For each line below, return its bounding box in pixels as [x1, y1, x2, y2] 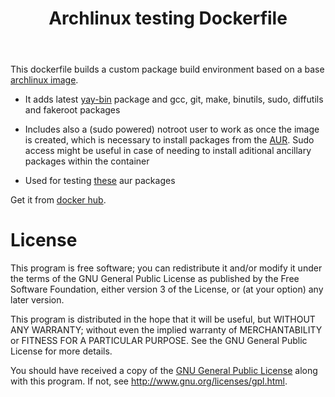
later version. [10, 294, 65, 306]
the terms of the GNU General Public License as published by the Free [10, 273, 300, 285]
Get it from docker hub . [10, 194, 107, 206]
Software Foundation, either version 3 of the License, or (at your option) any [10, 283, 324, 296]
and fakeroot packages [24, 104, 121, 116]
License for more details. [10, 345, 113, 357]
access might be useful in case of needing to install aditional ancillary [24, 145, 312, 157]
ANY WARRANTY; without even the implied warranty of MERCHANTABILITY [10, 324, 323, 336]
